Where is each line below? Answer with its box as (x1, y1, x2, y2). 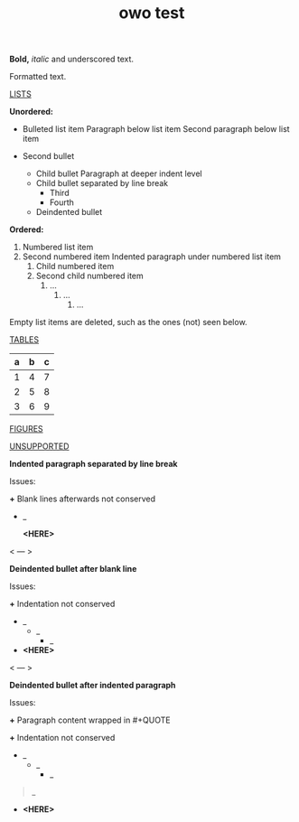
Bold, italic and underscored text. (9, 53, 134, 65)
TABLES (9, 334, 39, 345)
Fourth (49, 197, 75, 208)
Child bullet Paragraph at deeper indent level (35, 168, 202, 179)
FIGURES (9, 424, 43, 434)
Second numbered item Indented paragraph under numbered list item (22, 251, 282, 262)
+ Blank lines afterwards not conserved (9, 493, 156, 504)
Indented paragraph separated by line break (9, 459, 178, 470)
